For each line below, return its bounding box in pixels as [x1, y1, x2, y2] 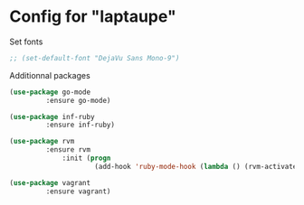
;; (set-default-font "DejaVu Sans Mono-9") [9, 53, 180, 62]
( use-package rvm [9, 137, 75, 146]
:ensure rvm [45, 145, 91, 154]
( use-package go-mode [9, 88, 91, 97]
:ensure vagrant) [45, 187, 111, 196]
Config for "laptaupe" [9, 6, 176, 27]
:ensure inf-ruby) [45, 120, 116, 130]
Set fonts [9, 36, 43, 47]
